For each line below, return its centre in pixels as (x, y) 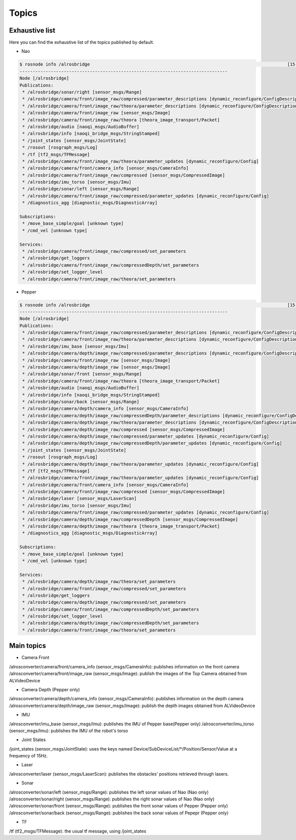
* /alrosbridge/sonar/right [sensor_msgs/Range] (82, 92)
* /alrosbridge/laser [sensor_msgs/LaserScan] (79, 499)
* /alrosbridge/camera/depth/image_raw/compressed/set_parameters (104, 602)
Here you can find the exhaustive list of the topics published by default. (82, 43)
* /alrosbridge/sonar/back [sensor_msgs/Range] (81, 401)
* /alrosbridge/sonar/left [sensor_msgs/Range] (81, 189)
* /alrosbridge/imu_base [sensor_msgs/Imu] (76, 346)
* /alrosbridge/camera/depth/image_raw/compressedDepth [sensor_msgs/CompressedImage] (130, 519)
